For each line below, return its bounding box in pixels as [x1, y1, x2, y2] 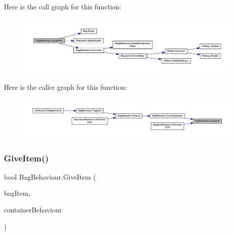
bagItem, [4, 188, 31, 198]
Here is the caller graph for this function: [4, 82, 127, 92]
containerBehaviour [4, 204, 62, 214]
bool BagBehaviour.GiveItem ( [4, 171, 96, 182]
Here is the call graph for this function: [4, 1, 121, 11]
